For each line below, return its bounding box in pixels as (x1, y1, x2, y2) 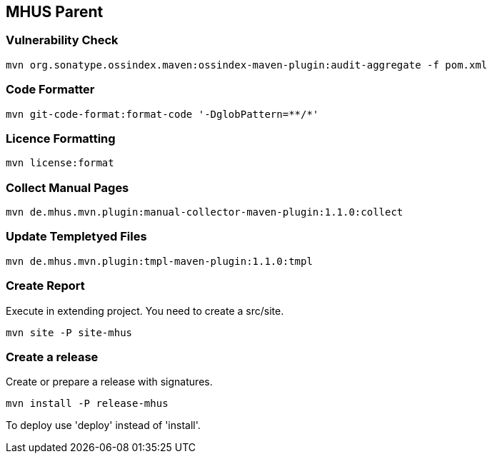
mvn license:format (6, 157, 114, 169)
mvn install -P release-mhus (6, 398, 169, 410)
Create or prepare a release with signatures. (6, 375, 213, 388)
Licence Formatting (6, 131, 116, 146)
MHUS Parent (6, 3, 104, 21)
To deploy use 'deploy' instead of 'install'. (6, 419, 201, 432)
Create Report (6, 278, 85, 293)
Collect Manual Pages (6, 180, 129, 195)
